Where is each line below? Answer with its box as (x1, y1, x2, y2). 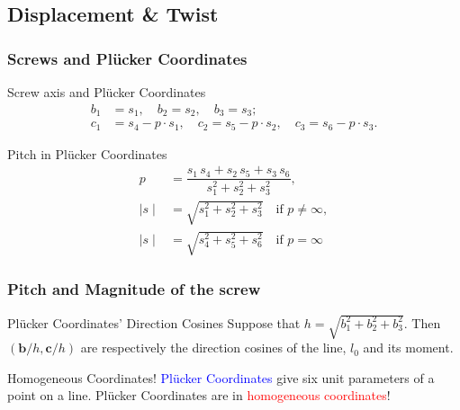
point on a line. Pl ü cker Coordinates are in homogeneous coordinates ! (7, 386, 391, 405)
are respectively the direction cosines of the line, (80, 338, 347, 357)
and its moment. (363, 338, 454, 357)
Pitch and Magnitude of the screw (7, 278, 261, 300)
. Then (403, 313, 441, 332)
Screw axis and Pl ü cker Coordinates (7, 83, 206, 101)
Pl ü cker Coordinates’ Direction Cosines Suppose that (7, 313, 301, 332)
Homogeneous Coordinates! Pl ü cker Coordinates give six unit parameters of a (7, 368, 435, 387)
